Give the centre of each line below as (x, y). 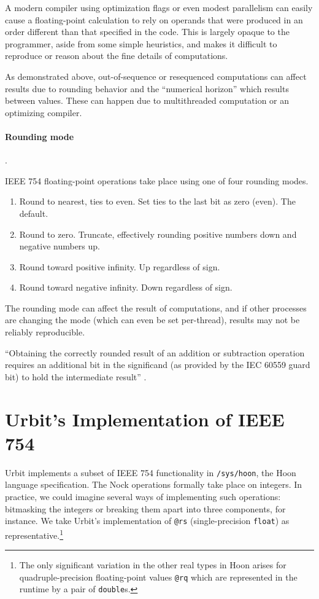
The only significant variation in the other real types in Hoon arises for (153, 565)
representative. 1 (34, 534)
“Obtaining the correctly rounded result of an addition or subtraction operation (155, 352)
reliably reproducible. (45, 332)
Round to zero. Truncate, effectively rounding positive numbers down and (158, 234)
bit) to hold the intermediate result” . (76, 376)
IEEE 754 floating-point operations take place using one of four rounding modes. (157, 180)
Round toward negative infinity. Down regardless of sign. (126, 287)
